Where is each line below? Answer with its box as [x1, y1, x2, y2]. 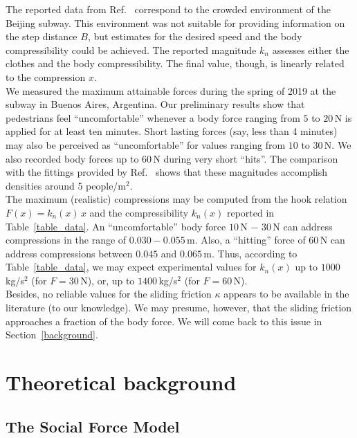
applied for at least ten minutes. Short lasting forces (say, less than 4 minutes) [6, 124, 338, 138]
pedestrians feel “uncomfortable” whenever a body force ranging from [6, 110, 300, 125]
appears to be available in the [223, 286, 349, 301]
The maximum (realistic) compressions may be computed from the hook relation [6, 192, 347, 206]
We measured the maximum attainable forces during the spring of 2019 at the [6, 83, 336, 98]
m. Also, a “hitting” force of [187, 232, 306, 247]
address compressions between [6, 246, 133, 260]
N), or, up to [80, 273, 135, 287]
